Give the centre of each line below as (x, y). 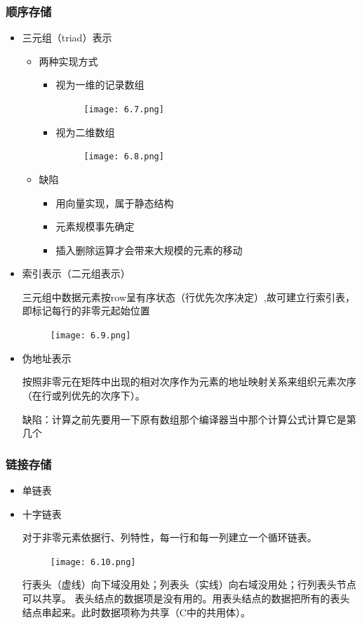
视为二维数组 (85, 132)
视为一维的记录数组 (100, 85)
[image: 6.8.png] (124, 157)
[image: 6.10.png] (93, 562)
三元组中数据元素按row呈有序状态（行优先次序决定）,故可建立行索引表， (188, 297)
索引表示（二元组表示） (76, 273)
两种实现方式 (68, 61)
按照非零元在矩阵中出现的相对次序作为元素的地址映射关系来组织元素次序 (189, 381)
